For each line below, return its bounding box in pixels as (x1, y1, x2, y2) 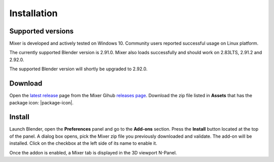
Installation (9, 8, 58, 19)
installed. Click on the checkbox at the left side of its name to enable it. (9, 140, 157, 146)
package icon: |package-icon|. (9, 99, 74, 106)
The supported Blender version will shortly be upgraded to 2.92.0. (9, 66, 148, 72)
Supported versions (9, 27, 74, 35)
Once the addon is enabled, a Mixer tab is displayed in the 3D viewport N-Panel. (9, 149, 177, 155)
